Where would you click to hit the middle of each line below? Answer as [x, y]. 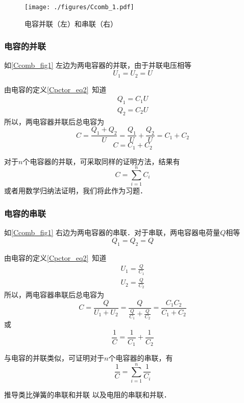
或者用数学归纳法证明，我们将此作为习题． [76, 191]
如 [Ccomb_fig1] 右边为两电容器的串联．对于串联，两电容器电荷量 [112, 232]
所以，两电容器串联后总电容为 [54, 295]
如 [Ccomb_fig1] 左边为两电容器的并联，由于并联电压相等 [98, 65]
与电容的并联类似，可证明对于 [54, 358]
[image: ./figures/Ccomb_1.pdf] [79, 7]
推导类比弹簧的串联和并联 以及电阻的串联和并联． [88, 395]
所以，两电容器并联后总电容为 [54, 121]
